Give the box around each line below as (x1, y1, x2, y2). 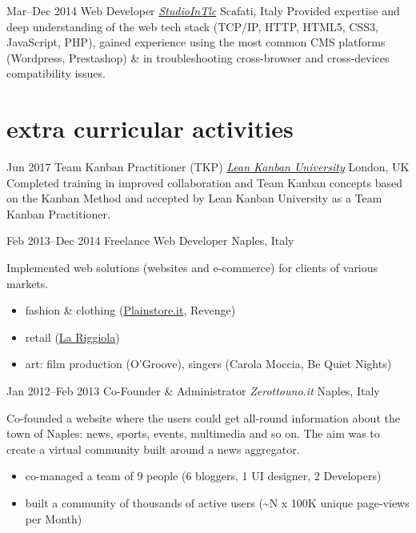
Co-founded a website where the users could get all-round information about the (6, 409, 400, 426)
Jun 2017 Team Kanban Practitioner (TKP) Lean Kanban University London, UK (6, 158, 410, 175)
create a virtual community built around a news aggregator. (6, 440, 300, 457)
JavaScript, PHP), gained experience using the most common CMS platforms (6, 34, 386, 50)
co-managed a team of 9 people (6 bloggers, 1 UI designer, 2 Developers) (25, 467, 382, 484)
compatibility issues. (6, 65, 106, 82)
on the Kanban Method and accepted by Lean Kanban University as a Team (6, 190, 382, 206)
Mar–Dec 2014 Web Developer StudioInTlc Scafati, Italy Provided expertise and (6, 2, 400, 18)
